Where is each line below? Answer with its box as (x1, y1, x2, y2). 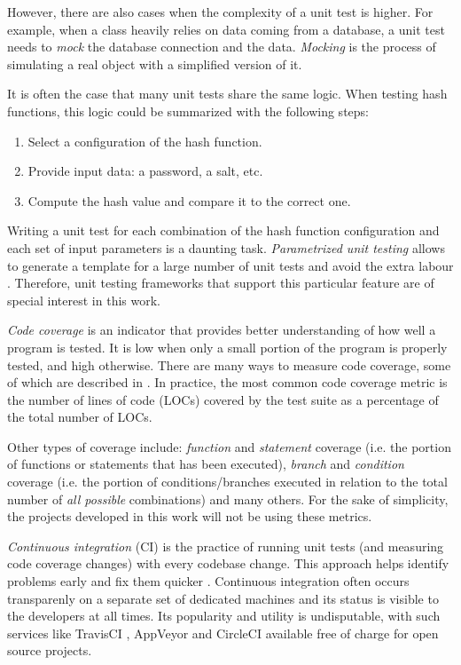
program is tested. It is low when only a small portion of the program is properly (7, 337, 448, 356)
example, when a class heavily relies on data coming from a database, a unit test (7, 20, 445, 38)
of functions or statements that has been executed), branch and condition (7, 455, 404, 473)
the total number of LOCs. (7, 408, 152, 426)
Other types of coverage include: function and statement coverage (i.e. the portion (7, 437, 451, 455)
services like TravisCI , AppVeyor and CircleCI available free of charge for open (7, 623, 439, 642)
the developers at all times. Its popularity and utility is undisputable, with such (7, 606, 441, 625)
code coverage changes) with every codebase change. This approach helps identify (7, 554, 449, 573)
